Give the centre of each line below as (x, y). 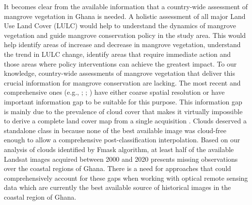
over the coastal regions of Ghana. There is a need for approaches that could (118, 168)
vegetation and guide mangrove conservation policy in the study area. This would (125, 35)
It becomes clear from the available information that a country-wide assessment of (126, 6)
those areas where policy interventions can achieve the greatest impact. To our (120, 63)
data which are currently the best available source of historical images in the (118, 187)
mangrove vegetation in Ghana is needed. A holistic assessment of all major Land (125, 16)
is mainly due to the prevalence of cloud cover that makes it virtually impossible (123, 111)
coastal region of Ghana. (40, 196)
